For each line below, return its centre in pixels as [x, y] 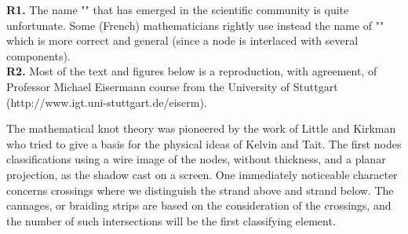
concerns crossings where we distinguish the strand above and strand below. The [200, 190]
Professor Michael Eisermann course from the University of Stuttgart [172, 86]
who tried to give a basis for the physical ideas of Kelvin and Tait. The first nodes [204, 143]
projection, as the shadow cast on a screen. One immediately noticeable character [202, 174]
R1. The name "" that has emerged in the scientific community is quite [178, 9]
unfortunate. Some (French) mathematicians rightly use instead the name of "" [195, 25]
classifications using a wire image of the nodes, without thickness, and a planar [196, 159]
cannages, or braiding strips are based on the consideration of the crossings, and [199, 205]
